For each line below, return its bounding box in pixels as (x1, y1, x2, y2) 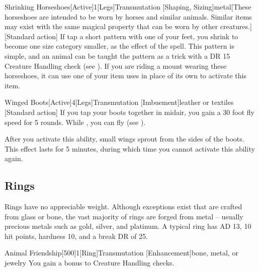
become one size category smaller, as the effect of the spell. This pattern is (5, 41, 234, 51)
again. (5, 153, 23, 164)
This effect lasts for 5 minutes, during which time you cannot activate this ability (5, 143, 255, 154)
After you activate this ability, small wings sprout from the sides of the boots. (5, 133, 244, 144)
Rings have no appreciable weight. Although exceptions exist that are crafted (5, 201, 242, 212)
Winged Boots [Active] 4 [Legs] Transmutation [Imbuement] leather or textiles (5, 97, 234, 107)
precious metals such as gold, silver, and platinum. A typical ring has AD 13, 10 (5, 221, 251, 231)
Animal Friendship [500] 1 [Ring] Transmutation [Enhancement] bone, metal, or (5, 247, 238, 258)
